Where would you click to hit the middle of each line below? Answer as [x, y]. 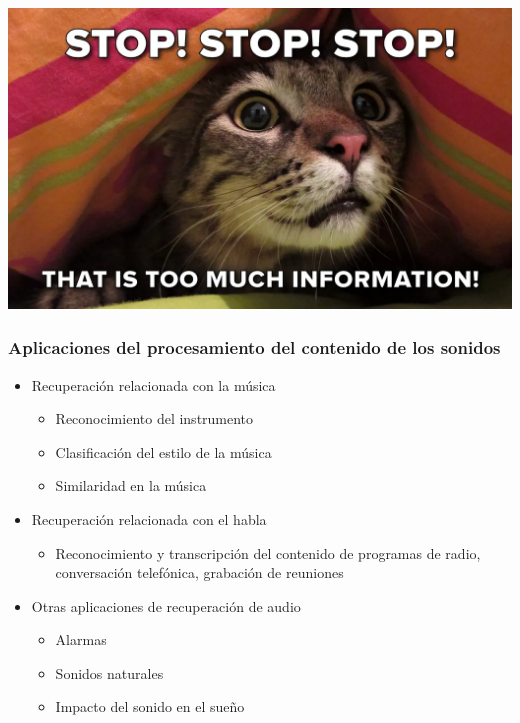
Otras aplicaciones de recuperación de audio [166, 605]
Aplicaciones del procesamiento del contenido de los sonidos [254, 347]
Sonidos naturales [109, 672]
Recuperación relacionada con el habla [149, 518]
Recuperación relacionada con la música [153, 384]
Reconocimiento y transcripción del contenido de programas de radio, [268, 552]
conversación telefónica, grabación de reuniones [199, 572]
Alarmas [81, 639]
